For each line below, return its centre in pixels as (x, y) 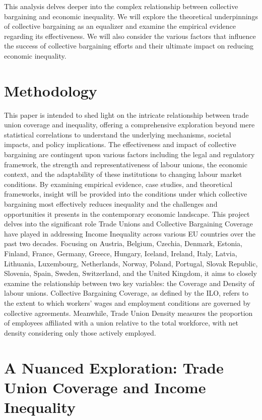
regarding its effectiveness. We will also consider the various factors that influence (130, 36)
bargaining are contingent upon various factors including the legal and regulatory (129, 154)
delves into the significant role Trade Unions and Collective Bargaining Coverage (128, 224)
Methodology (51, 90)
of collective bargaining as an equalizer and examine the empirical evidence (120, 26)
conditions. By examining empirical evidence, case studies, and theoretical (118, 184)
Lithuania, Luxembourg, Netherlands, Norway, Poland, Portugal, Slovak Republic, (131, 263)
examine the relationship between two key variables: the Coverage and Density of (129, 283)
